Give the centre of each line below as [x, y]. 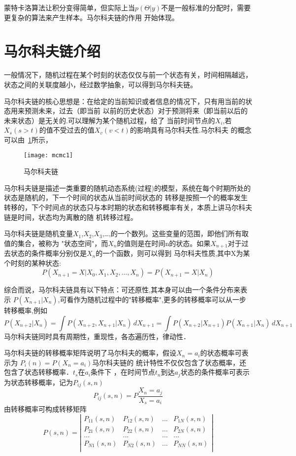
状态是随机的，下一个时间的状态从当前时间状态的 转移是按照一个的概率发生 [126, 197]
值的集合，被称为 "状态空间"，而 [56, 243]
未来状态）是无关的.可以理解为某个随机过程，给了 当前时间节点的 [110, 120]
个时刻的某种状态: [33, 263]
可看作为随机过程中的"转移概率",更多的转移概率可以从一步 [153, 299]
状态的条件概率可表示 [215, 372]
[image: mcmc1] [49, 156]
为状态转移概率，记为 [38, 382]
